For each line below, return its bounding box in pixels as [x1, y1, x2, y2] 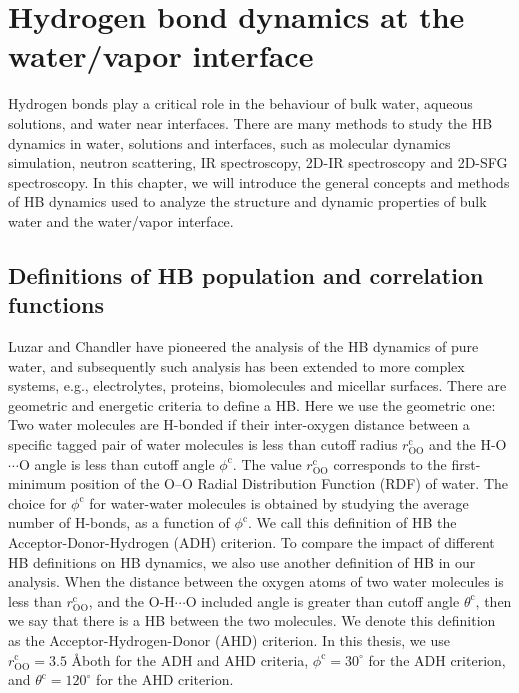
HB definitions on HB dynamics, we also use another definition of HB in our [8, 551, 476, 572]
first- [451, 453, 481, 474]
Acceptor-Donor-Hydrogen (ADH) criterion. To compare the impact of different [8, 532, 495, 552]
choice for [8, 492, 67, 513]
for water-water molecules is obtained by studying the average [89, 492, 469, 513]
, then [475, 590, 512, 611]
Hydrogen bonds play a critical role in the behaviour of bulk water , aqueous [8, 93, 473, 114]
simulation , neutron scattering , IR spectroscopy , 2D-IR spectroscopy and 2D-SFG [8, 152, 508, 173]
